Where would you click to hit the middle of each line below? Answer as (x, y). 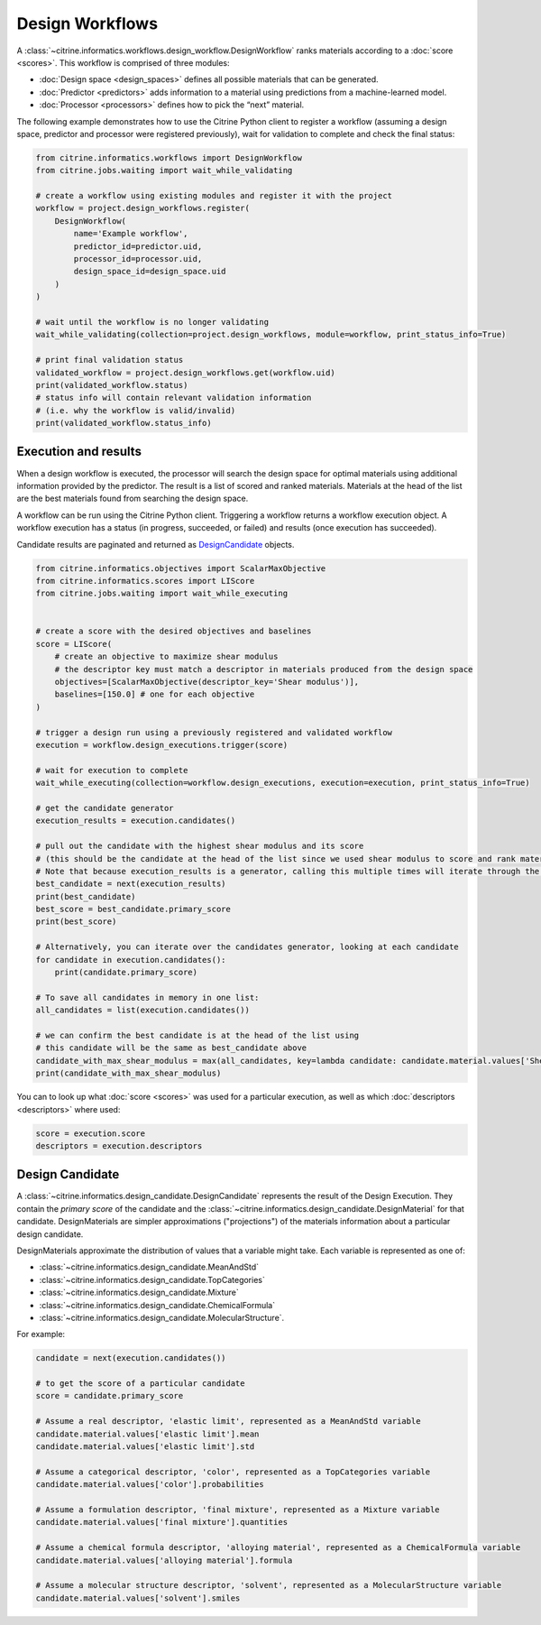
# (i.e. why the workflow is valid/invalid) (136, 410)
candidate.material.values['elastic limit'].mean (147, 1434)
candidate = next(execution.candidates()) (131, 1358)
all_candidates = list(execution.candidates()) (142, 1010)
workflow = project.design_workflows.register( (142, 208)
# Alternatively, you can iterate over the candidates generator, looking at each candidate (247, 947)
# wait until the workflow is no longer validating (152, 322)
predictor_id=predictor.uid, (138, 246)
